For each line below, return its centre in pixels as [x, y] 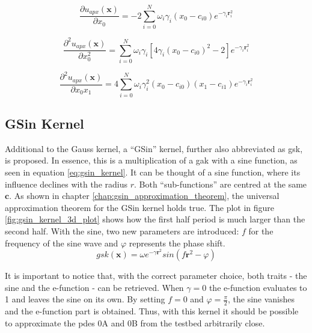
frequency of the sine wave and [62, 243]
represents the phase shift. [177, 243]
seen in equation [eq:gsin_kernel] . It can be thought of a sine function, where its [153, 172]
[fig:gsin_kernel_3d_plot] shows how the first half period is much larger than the [155, 219]
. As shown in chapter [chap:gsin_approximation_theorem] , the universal [144, 196]
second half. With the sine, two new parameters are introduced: [122, 231]
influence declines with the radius [66, 184]
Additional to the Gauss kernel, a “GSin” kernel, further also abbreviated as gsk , [154, 148]
